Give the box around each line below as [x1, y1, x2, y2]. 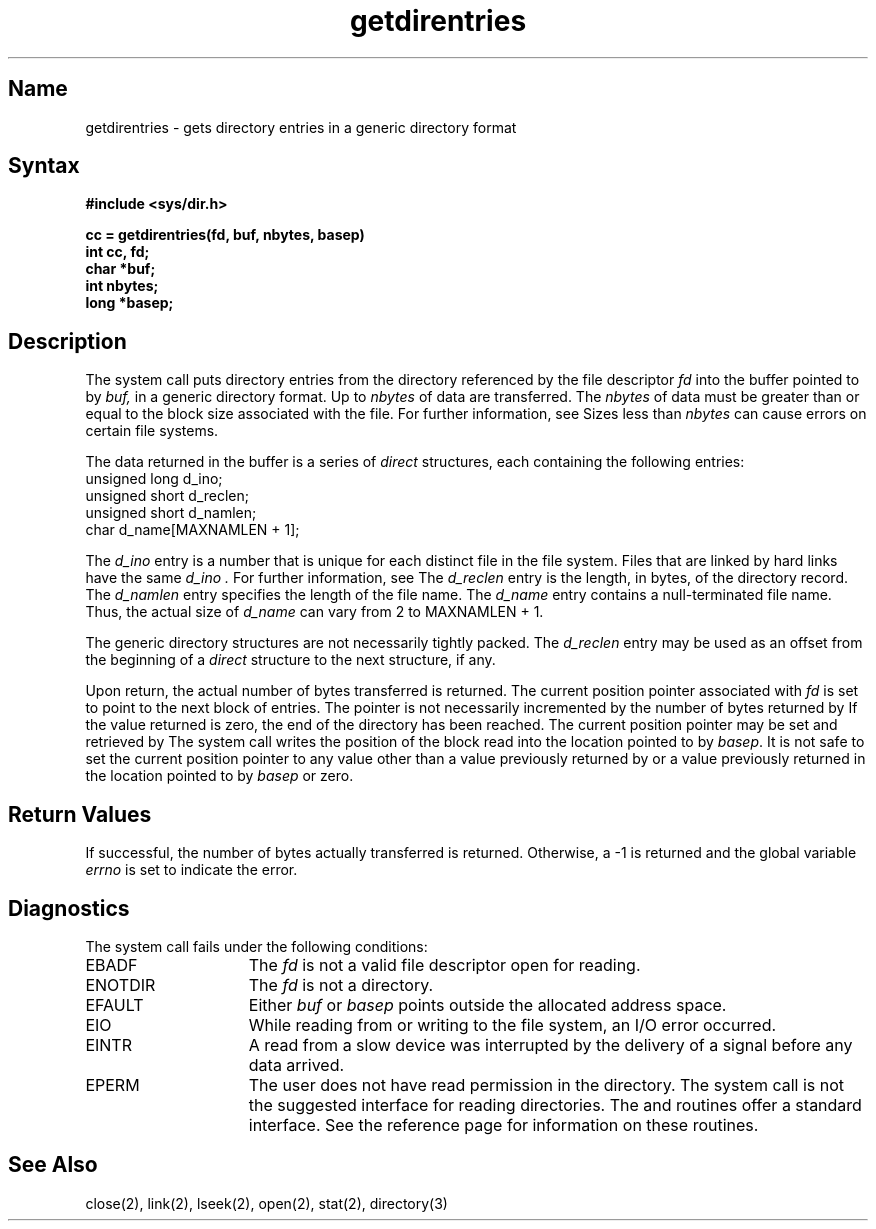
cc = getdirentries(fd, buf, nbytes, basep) [85, 226, 365, 244]
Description [8, 328, 127, 354]
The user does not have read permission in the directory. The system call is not [248, 1074, 845, 1095]
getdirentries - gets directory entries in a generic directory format [85, 118, 517, 136]
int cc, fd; [85, 243, 150, 261]
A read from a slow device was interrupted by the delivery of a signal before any [248, 1034, 853, 1055]
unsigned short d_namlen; [85, 504, 257, 522]
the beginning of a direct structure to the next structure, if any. [85, 651, 496, 669]
